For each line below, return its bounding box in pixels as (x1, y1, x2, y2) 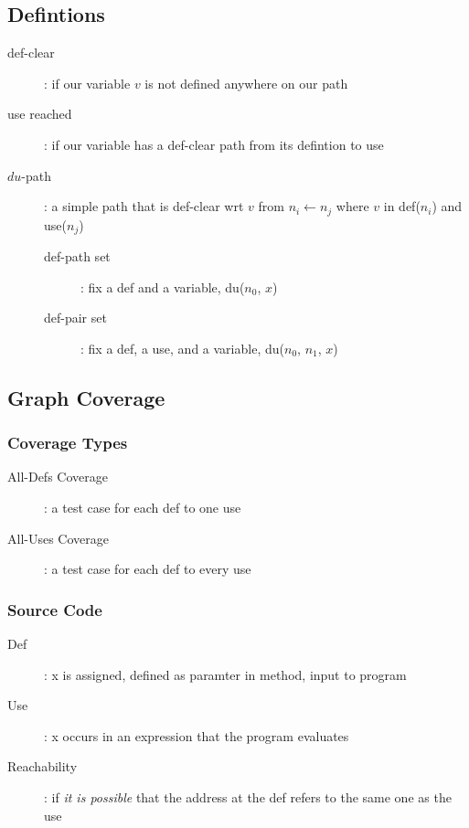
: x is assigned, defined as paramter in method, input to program (44, 664, 407, 684)
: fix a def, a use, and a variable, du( (80, 338, 284, 357)
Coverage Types (7, 431, 128, 454)
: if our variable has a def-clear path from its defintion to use (44, 134, 384, 154)
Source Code (7, 598, 102, 621)
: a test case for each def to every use (44, 559, 251, 579)
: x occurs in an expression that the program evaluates (44, 726, 349, 745)
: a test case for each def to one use (44, 498, 241, 517)
